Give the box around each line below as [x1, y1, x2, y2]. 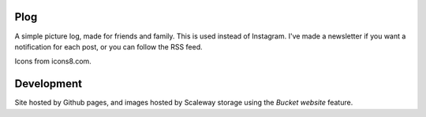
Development [14, 77, 83, 90]
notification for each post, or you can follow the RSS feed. [14, 42, 203, 51]
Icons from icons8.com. [14, 57, 92, 66]
